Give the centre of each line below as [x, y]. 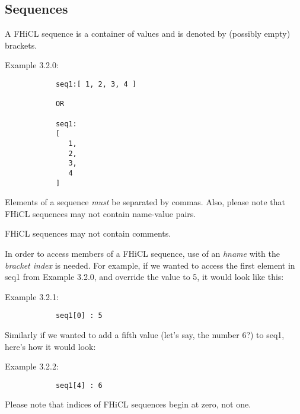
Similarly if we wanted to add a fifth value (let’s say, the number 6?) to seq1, [145, 335]
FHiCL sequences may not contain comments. [88, 233]
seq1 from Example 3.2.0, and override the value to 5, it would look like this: [144, 277]
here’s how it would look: [50, 346]
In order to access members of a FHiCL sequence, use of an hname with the [142, 253]
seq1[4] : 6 [79, 385]
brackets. [21, 45]
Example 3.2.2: [32, 366]
